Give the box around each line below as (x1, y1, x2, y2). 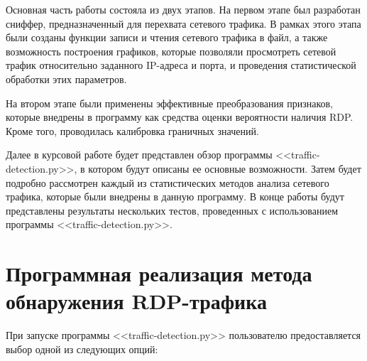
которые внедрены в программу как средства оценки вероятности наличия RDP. (6, 109, 354, 124)
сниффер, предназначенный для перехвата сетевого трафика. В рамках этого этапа (6, 16, 361, 31)
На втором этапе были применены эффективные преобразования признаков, (6, 95, 333, 110)
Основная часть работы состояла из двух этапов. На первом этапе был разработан (6, 2, 361, 16)
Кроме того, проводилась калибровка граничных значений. (6, 123, 259, 138)
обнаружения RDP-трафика (6, 286, 267, 316)
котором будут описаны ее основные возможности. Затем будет (88, 161, 361, 176)
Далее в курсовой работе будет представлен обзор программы (6, 147, 273, 162)
